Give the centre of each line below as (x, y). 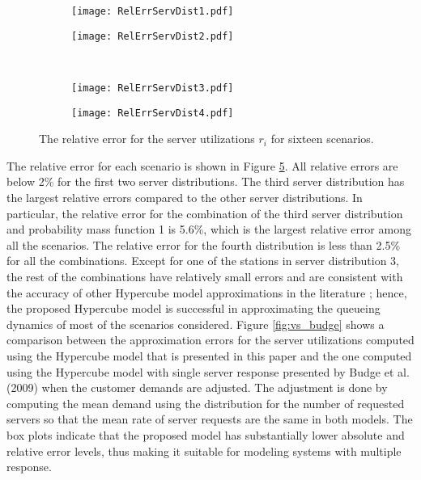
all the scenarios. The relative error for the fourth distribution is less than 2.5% (204, 244)
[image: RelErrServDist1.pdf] (153, 11)
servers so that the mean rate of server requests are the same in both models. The (210, 419)
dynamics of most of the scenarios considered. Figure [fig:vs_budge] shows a (196, 324)
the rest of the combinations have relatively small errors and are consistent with (205, 276)
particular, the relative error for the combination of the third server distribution (205, 213)
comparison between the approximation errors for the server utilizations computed (210, 340)
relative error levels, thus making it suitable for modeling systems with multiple (204, 451)
